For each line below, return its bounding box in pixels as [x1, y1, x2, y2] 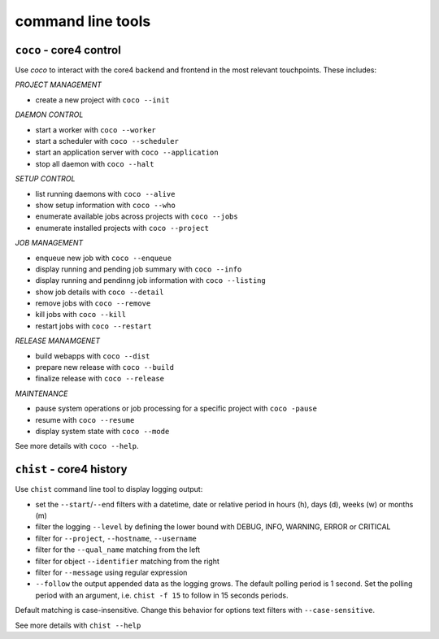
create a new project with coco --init [35, 94, 170, 105]
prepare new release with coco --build [35, 363, 175, 372]
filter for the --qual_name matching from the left [35, 545, 201, 554]
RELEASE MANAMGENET [15, 336, 101, 346]
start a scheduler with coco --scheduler [35, 137, 179, 146]
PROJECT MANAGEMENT [15, 80, 102, 89]
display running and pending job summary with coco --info [35, 264, 242, 274]
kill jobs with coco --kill [35, 310, 126, 319]
